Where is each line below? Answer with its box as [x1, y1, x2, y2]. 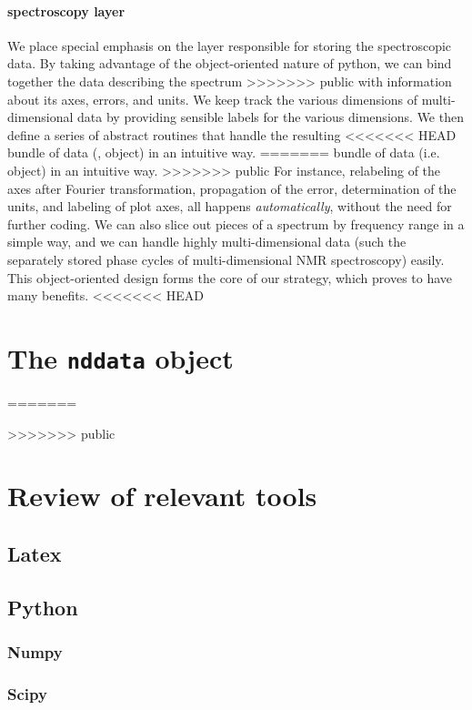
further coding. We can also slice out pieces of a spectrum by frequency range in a [7, 214, 465, 233]
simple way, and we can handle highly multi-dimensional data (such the [7, 232, 407, 251]
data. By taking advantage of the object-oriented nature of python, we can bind [7, 54, 452, 73]
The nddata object [7, 339, 234, 376]
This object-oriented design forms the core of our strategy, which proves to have [7, 268, 453, 287]
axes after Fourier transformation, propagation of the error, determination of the [7, 178, 457, 198]
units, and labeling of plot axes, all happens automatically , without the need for [7, 197, 452, 216]
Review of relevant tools [7, 477, 317, 514]
